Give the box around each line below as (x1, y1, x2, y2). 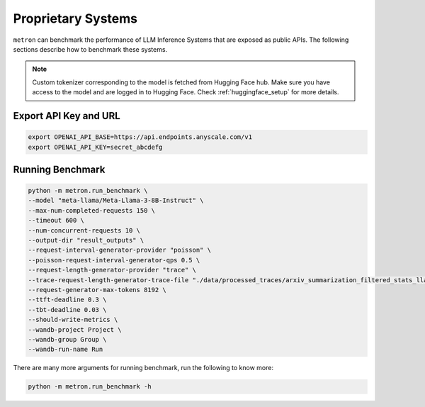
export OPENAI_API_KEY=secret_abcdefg (28, 143, 163, 151)
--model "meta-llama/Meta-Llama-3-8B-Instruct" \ (28, 196, 204, 205)
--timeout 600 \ (28, 216, 85, 225)
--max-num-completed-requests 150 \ (28, 206, 156, 214)
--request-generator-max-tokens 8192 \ (28, 286, 166, 294)
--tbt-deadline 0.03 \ (28, 306, 107, 313)
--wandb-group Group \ (28, 335, 107, 343)
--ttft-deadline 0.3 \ (28, 296, 107, 304)
